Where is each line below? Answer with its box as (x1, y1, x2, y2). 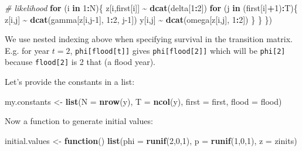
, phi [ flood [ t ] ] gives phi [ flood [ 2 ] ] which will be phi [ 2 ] (70, 44, 286, 56)
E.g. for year (5, 44, 50, 56)
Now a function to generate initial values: (5, 115, 153, 127)
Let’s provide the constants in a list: (5, 75, 135, 88)
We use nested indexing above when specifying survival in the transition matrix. (5, 33, 293, 45)
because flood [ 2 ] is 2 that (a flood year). (5, 56, 156, 68)
